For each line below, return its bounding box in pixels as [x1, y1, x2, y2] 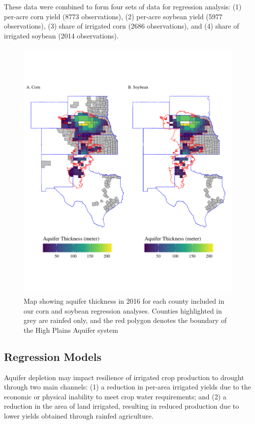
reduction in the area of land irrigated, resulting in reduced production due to [4, 401, 239, 411]
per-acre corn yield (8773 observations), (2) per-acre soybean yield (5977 [4, 11, 223, 21]
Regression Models [4, 349, 101, 364]
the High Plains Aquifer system [24, 324, 118, 335]
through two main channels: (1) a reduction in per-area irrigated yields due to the [4, 382, 251, 392]
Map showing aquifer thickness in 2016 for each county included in [24, 295, 224, 306]
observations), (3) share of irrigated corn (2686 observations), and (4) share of [4, 21, 239, 31]
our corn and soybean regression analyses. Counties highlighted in [24, 305, 222, 316]
